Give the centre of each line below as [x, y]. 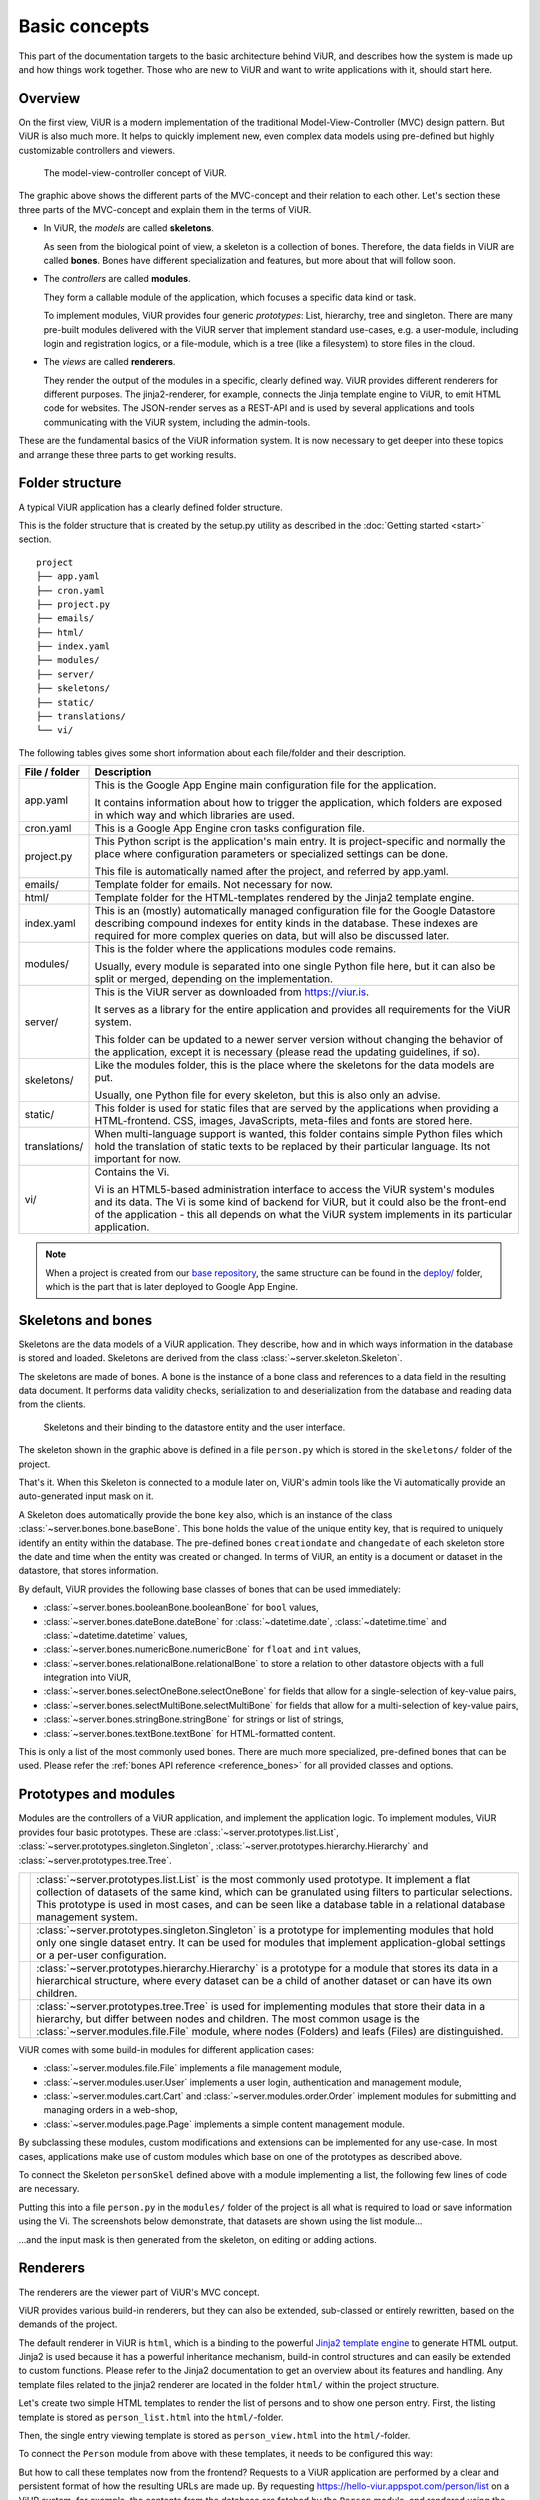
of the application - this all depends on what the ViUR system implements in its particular [303, 1215]
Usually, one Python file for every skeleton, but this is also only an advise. [267, 1095]
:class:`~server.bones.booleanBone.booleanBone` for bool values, [181, 1607]
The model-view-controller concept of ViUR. [135, 173]
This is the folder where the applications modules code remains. [245, 949]
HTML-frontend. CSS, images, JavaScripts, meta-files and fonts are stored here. [283, 1121]
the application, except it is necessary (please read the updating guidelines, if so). [287, 1052]
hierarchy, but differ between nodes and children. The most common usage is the [228, 2018]
